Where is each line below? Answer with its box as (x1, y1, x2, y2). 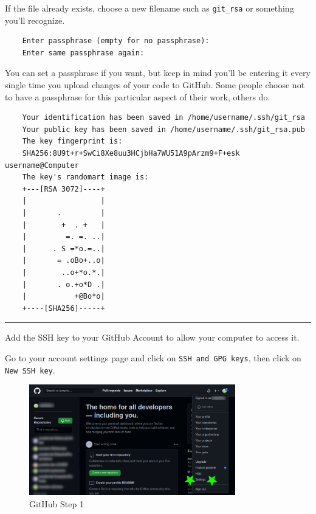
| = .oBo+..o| (22, 256, 105, 265)
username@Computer (5, 161, 79, 170)
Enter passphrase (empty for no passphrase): (22, 36, 210, 46)
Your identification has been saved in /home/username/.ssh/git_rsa (22, 113, 305, 122)
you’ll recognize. (5, 13, 65, 26)
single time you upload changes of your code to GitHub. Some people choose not (5, 78, 305, 91)
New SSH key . (5, 363, 55, 376)
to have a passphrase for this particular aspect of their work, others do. (5, 90, 270, 103)
